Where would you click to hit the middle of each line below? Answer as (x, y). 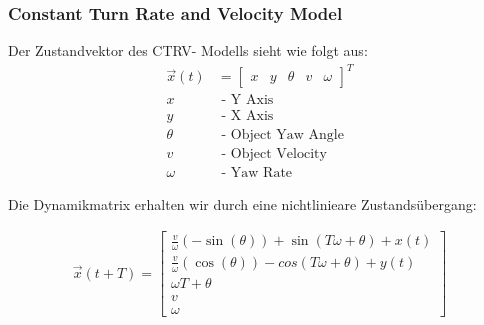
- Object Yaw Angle (282, 135)
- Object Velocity (274, 154)
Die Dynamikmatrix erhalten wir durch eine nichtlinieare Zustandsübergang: (242, 203)
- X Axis (247, 116)
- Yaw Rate (257, 173)
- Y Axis (247, 100)
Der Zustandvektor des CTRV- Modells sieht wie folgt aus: (188, 50)
